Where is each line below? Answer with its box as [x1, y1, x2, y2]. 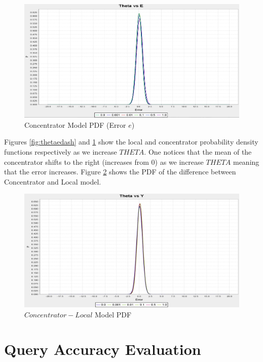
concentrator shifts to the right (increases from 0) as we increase [4, 156, 204, 167]
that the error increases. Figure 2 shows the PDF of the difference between [4, 166, 236, 177]
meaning [233, 156, 259, 167]
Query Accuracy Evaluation [4, 339, 201, 359]
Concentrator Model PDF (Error [24, 119, 126, 130]
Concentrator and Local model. [4, 176, 101, 187]
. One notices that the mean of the [144, 147, 252, 157]
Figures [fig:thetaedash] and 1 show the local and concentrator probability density [4, 136, 258, 147]
